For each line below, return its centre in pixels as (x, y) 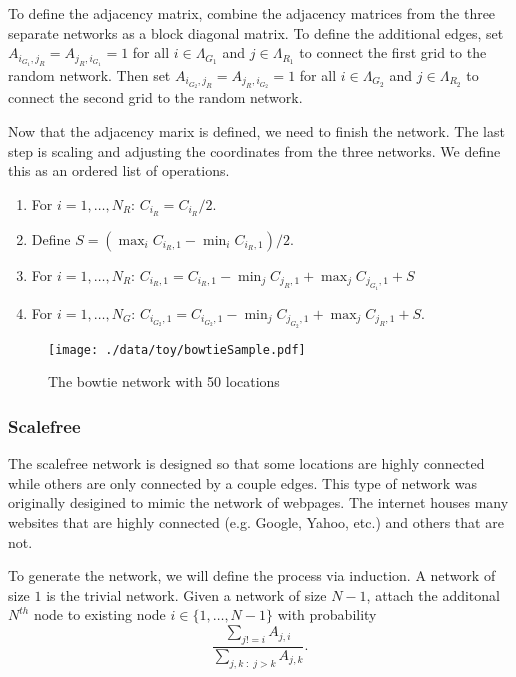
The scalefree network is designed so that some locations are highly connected (246, 463)
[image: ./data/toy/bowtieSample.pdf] (177, 349)
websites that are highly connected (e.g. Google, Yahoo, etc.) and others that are (256, 522)
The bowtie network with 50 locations (164, 381)
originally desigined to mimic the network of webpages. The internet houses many (258, 502)
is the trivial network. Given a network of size (186, 594)
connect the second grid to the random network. (155, 97)
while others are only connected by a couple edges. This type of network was (242, 482)
